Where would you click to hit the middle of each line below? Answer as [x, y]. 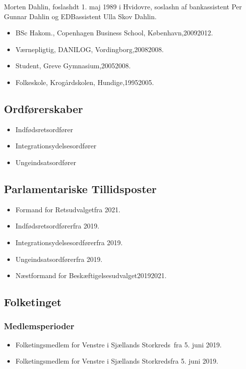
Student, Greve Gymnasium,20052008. [73, 66]
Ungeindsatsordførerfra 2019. [59, 259]
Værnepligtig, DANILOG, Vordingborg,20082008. [90, 49]
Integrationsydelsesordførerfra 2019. [69, 242]
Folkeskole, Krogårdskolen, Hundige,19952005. [85, 82]
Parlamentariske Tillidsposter [81, 188]
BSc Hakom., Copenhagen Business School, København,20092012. [114, 33]
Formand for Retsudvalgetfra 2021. [68, 209]
